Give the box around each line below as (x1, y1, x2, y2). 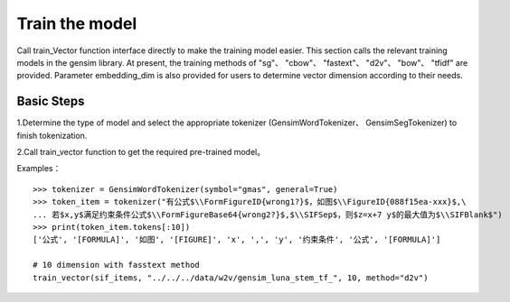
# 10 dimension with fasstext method (33, 260, 201, 270)
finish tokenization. (16, 130, 88, 141)
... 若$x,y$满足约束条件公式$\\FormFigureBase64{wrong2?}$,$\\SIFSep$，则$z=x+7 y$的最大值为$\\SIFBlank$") (33, 209, 503, 220)
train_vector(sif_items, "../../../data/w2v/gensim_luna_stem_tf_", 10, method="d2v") (33, 272, 429, 283)
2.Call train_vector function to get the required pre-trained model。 (16, 147, 266, 158)
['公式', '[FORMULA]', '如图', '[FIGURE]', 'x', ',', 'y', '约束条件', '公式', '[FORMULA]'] (33, 234, 441, 245)
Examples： (16, 163, 61, 174)
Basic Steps (16, 94, 85, 109)
